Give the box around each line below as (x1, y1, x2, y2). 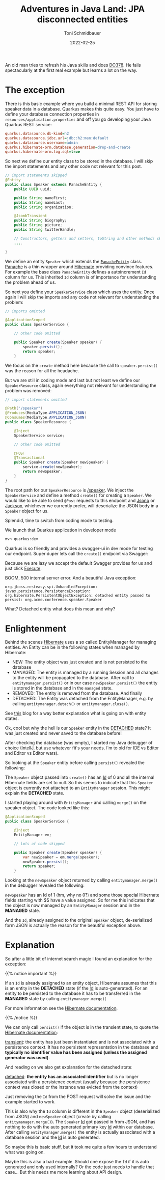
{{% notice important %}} (5, 971, 57, 977)
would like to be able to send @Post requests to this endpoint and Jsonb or (5, 497, 155, 503)
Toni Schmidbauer (64, 30, 101, 36)
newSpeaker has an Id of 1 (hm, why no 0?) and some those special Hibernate (5, 892, 160, 898)
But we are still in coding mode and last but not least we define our (5, 377, 140, 383)
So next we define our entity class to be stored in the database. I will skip (5, 158, 153, 164)
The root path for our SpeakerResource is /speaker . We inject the (5, 487, 134, 493)
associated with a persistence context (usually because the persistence (5, 1079, 150, 1085)
